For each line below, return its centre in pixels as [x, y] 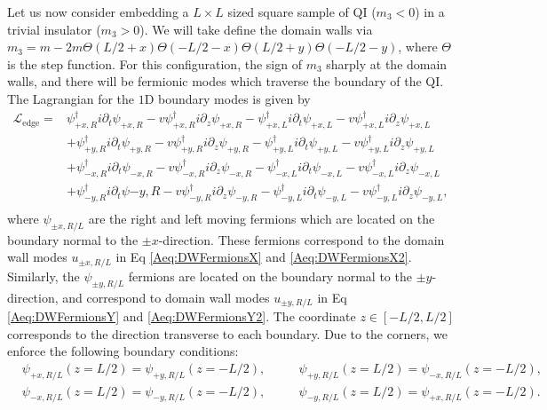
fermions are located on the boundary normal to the [270, 276]
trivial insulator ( [54, 29]
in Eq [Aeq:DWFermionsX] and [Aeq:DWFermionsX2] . [264, 257]
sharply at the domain [387, 63]
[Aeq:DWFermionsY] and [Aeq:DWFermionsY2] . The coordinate [182, 316]
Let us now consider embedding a [98, 12]
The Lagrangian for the [71, 98]
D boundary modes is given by [227, 98]
